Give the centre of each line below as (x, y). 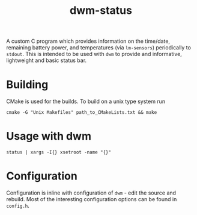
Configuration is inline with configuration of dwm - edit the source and (91, 193)
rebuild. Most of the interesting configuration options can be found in (92, 199)
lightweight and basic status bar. (47, 60)
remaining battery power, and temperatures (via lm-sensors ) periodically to (98, 48)
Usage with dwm (49, 136)
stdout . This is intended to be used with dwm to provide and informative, (94, 54)
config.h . (18, 206)
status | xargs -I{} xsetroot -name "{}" (59, 152)
